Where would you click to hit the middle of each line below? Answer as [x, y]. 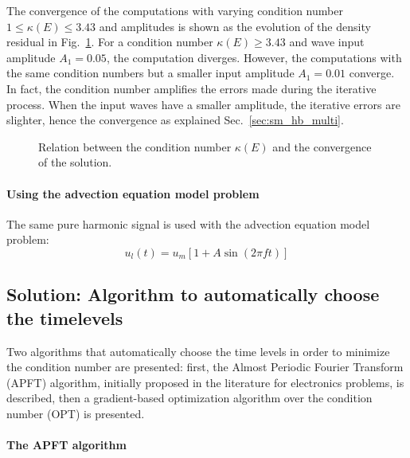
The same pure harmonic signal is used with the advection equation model [188, 223]
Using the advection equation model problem [133, 193]
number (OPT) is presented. [76, 413]
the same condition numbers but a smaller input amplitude [150, 73]
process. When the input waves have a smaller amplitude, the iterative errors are [203, 104]
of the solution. [75, 162]
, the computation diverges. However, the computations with [254, 57]
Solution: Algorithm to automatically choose [193, 294]
